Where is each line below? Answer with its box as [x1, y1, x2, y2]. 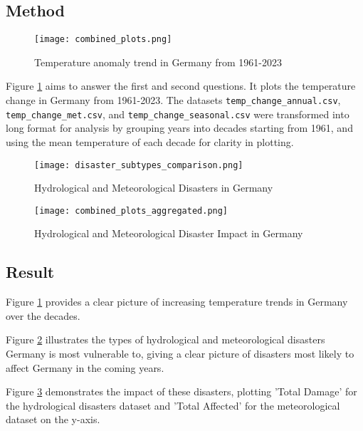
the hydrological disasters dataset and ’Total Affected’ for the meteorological [6, 398, 340, 412]
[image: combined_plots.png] [34, 34, 172, 45]
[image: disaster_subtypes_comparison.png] [34, 160, 243, 170]
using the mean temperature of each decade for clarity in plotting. [6, 134, 294, 149]
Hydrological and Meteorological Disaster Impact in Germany [34, 226, 303, 241]
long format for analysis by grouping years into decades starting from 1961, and [6, 120, 353, 135]
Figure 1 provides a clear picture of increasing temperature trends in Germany [6, 294, 348, 309]
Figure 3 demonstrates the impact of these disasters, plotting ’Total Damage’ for [6, 384, 357, 399]
